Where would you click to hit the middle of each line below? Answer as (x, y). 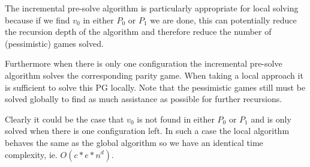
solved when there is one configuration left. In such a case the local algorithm (147, 131)
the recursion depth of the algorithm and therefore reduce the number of (138, 32)
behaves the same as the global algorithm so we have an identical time (134, 142)
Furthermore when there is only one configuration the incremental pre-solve (144, 63)
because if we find (37, 20)
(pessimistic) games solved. (54, 43)
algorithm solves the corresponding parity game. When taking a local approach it (154, 75)
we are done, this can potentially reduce (223, 20)
